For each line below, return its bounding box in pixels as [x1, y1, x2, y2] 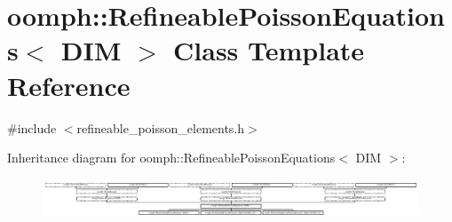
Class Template [173, 32, 365, 68]
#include [7, 118, 57, 137]
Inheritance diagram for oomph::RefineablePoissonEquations [7, 148, 336, 167]
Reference [7, 67, 131, 103]
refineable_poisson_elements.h [76, 118, 245, 137]
